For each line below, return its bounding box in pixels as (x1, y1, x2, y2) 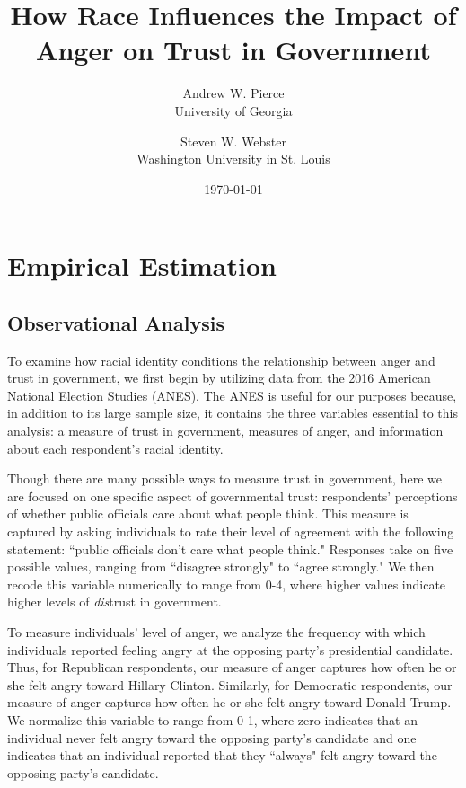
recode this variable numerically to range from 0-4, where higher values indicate (7, 574, 446, 593)
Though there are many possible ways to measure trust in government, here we (7, 469, 442, 488)
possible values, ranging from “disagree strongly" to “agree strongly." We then (7, 557, 435, 576)
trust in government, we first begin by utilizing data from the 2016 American (7, 368, 431, 387)
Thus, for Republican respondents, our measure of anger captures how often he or (7, 658, 457, 677)
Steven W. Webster (180, 131, 286, 150)
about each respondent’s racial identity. (7, 438, 224, 457)
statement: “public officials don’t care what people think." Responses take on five (7, 539, 453, 558)
